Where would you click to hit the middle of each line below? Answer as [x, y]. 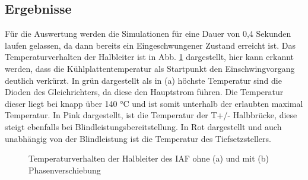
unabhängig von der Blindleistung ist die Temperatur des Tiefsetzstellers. [138, 138]
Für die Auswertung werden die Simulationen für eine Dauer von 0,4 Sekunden [148, 34]
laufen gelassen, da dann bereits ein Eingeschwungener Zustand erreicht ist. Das [150, 45]
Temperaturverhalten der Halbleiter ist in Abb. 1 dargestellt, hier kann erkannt [150, 57]
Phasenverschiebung [65, 170]
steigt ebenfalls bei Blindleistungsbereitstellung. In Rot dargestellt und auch [143, 126]
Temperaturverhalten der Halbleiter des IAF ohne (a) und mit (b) [149, 158]
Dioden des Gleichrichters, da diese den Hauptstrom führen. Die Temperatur [144, 92]
